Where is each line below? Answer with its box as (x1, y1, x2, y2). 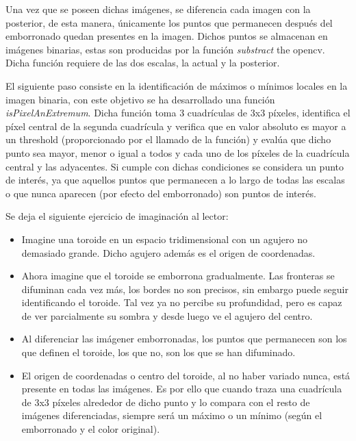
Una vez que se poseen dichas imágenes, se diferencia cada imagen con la (5, 2, 311, 16)
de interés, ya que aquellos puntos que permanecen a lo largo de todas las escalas (5, 173, 345, 187)
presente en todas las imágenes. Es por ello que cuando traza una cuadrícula (21, 381, 342, 396)
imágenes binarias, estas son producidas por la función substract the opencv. (5, 42, 325, 56)
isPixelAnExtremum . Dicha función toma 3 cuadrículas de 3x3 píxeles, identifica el (5, 105, 351, 120)
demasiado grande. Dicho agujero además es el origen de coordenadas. (21, 245, 316, 260)
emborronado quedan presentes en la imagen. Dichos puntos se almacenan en (5, 29, 328, 43)
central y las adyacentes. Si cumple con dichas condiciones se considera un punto (5, 159, 344, 173)
